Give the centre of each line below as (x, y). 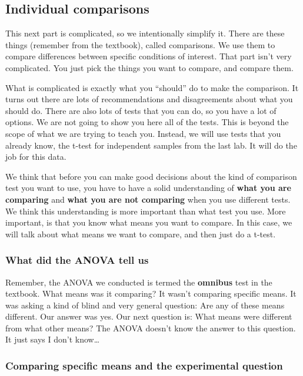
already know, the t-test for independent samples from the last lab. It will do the (151, 145)
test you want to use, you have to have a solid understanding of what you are (148, 188)
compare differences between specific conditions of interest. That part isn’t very (149, 56)
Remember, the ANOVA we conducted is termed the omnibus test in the (139, 282)
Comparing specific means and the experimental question (144, 365)
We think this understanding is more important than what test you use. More (146, 211)
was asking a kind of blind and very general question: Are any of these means (145, 305)
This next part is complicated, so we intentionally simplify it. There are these (145, 33)
